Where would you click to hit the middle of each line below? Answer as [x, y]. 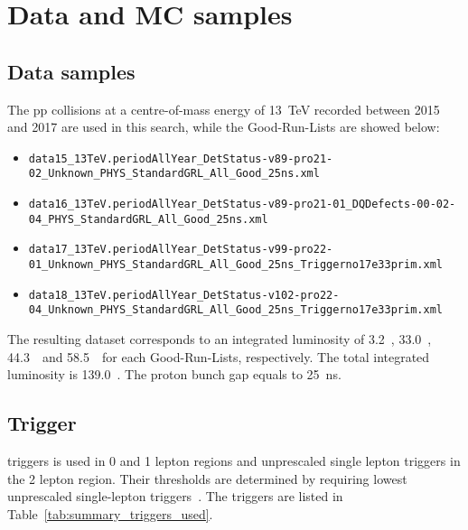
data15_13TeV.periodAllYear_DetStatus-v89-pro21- [181, 158]
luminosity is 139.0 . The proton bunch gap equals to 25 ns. [174, 374]
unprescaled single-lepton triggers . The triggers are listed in [175, 496]
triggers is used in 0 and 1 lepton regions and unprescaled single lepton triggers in [234, 460]
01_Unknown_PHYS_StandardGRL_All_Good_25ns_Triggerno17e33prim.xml [235, 265]
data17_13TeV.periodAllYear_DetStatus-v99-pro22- [181, 250]
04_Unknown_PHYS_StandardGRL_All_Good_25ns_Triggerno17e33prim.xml [235, 310]
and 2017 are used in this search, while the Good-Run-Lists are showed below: [224, 127]
